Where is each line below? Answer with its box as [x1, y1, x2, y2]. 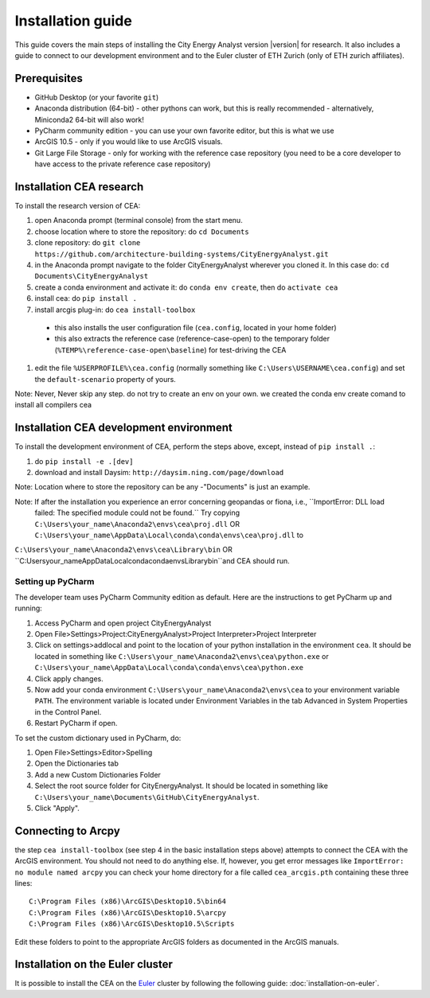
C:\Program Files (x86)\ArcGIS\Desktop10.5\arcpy [29, 908, 227, 917]
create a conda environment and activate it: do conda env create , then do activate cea [34, 283, 338, 292]
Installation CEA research [14, 180, 144, 193]
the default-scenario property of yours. [34, 374, 177, 384]
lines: [14, 879, 33, 888]
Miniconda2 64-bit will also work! [34, 115, 145, 124]
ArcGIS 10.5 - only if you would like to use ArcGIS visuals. [34, 137, 223, 146]
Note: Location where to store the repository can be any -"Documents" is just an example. [14, 482, 311, 492]
